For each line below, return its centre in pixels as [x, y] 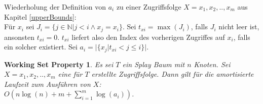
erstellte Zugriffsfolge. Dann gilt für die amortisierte [173, 74]
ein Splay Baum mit [154, 64]
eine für [70, 74]
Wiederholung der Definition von [55, 7]
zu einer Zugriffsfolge [149, 7]
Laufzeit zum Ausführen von [47, 84]
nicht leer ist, [239, 27]
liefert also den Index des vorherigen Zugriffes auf [148, 37]
